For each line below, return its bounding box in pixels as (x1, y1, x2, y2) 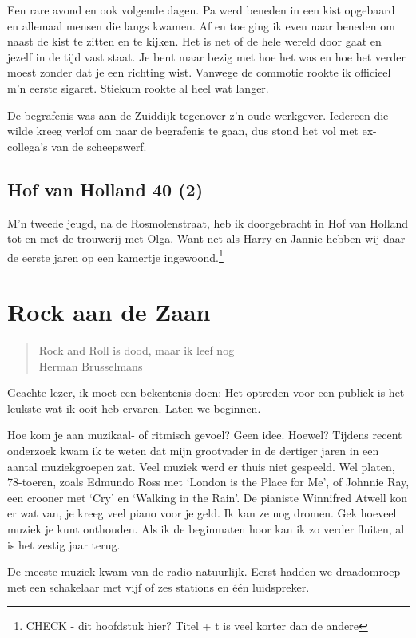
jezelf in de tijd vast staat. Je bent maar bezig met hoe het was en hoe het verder (7, 48, 406, 65)
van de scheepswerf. (51, 137, 147, 154)
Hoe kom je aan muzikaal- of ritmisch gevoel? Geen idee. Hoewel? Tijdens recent (7, 426, 402, 443)
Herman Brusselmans (38, 357, 143, 374)
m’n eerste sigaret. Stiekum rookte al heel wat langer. (7, 79, 269, 96)
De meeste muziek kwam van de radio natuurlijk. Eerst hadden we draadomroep (7, 563, 401, 580)
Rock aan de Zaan (7, 295, 211, 328)
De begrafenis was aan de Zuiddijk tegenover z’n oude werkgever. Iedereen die (7, 106, 389, 123)
